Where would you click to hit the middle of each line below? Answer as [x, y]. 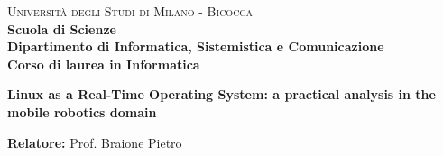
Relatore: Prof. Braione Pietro [95, 142]
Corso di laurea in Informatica [104, 64]
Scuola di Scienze [62, 28]
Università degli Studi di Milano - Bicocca [130, 11]
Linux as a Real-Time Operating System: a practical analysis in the [221, 94]
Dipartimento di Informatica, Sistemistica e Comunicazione [196, 46]
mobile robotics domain [82, 111]
